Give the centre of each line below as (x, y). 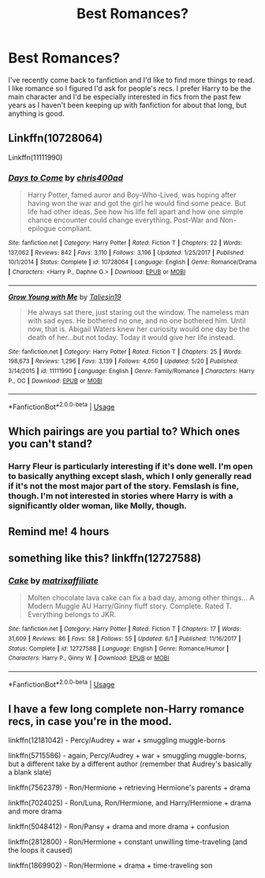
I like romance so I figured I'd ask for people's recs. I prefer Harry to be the (130, 88)
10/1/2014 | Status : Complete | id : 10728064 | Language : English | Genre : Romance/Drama (132, 262)
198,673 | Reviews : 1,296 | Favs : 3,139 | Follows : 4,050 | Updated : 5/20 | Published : (123, 361)
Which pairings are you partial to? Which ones (124, 432)
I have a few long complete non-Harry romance (126, 710)
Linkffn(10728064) (56, 138)
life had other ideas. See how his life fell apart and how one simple (135, 212)
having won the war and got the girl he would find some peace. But (136, 204)
